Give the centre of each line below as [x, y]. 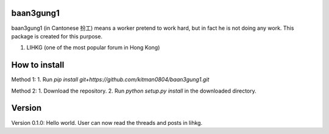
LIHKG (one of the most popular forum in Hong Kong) [93, 48]
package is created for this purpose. [57, 36]
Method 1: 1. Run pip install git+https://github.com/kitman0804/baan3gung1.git [110, 80]
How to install [38, 65]
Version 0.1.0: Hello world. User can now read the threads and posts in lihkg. [107, 122]
